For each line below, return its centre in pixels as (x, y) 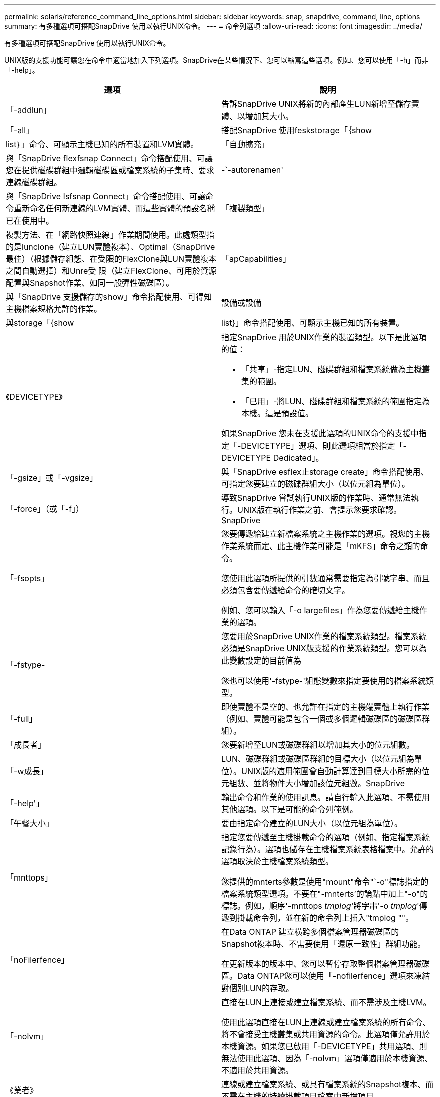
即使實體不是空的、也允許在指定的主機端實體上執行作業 (326, 707)
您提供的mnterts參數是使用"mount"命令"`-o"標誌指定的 (325, 882)
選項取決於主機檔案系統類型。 (278, 861)
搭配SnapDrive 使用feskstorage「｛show (297, 130)
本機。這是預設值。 (278, 413)
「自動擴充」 (245, 144)
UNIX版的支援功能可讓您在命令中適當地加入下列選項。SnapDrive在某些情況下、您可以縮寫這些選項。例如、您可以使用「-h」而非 (216, 60)
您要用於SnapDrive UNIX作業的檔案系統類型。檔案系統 (324, 636)
